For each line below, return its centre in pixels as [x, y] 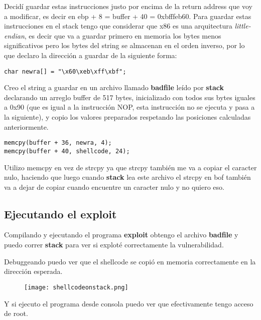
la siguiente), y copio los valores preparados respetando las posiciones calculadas [127, 117]
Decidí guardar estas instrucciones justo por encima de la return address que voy [128, 6]
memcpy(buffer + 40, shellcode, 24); [67, 151]
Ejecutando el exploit [60, 214]
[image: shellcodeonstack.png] [76, 287]
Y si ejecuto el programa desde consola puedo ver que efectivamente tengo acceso [129, 303]
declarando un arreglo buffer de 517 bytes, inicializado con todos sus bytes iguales [130, 97]
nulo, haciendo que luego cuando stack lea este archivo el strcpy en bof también [127, 177]
